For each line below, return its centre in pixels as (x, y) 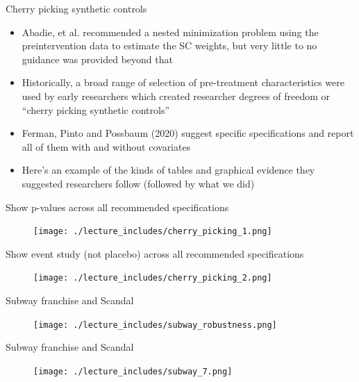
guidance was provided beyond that (97, 59)
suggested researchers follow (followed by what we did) (138, 183)
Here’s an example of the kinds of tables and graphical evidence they (168, 170)
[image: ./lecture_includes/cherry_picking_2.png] (153, 278)
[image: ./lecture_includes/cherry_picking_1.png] (153, 232)
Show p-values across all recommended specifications (117, 207)
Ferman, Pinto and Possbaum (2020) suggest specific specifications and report (188, 133)
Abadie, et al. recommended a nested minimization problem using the (170, 32)
